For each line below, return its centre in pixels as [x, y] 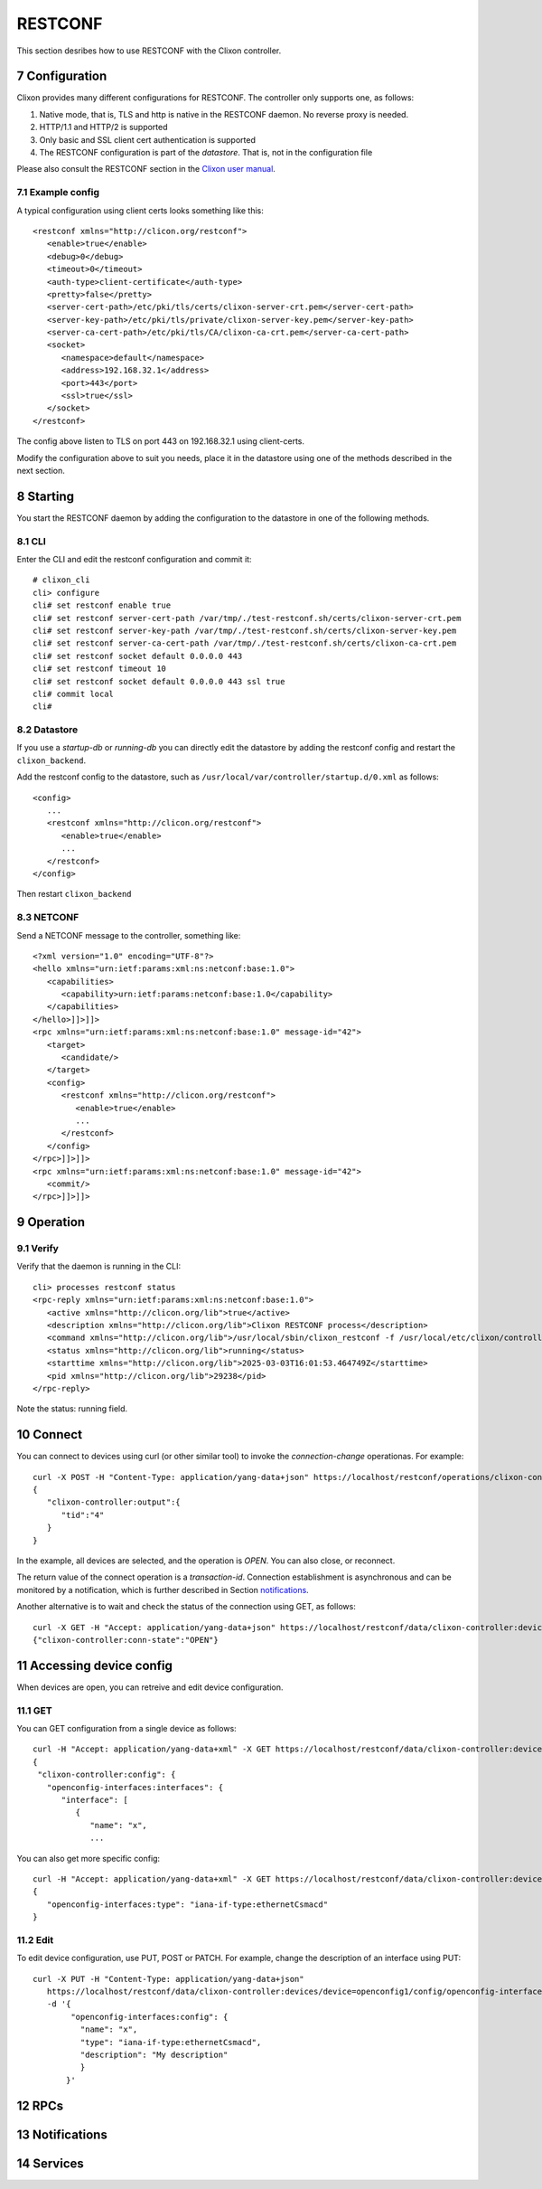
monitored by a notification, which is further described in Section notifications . [163, 1590]
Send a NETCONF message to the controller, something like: [129, 935]
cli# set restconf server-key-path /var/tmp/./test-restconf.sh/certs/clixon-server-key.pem [245, 630]
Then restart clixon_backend [74, 894]
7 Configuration [62, 76]
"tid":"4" [83, 1515]
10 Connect [50, 1434]
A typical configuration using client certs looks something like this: [140, 210]
